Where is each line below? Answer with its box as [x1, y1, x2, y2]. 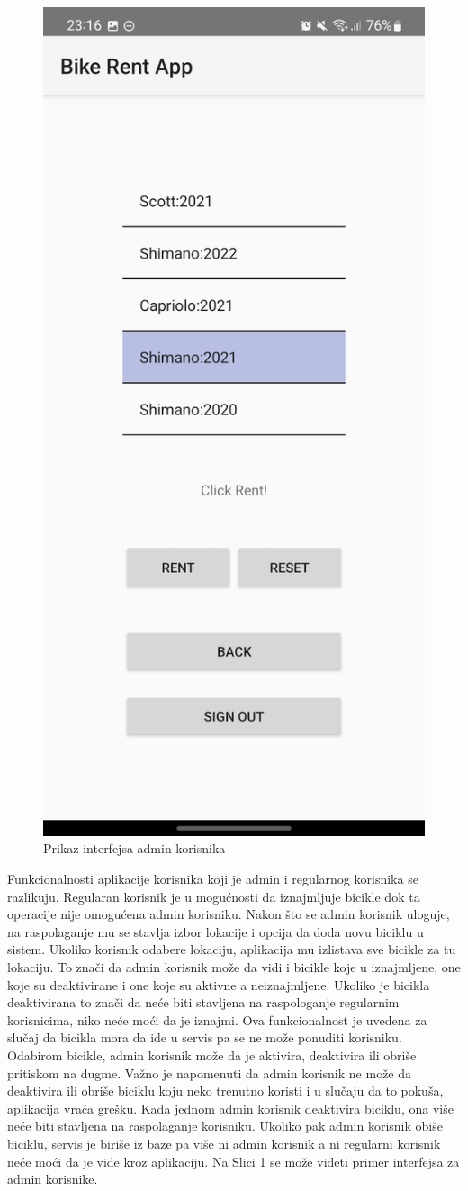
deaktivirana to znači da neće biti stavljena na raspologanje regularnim [7, 993, 400, 1012]
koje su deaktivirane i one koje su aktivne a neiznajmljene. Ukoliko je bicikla [7, 975, 430, 994]
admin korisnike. [7, 1169, 98, 1188]
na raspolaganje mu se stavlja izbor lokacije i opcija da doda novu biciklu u [7, 922, 424, 941]
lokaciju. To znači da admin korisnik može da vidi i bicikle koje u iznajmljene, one [7, 958, 461, 977]
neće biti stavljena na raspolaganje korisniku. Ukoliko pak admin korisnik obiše [7, 1116, 443, 1135]
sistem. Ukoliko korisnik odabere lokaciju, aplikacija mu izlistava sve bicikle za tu [7, 940, 456, 959]
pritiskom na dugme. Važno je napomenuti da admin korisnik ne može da [7, 1063, 412, 1082]
